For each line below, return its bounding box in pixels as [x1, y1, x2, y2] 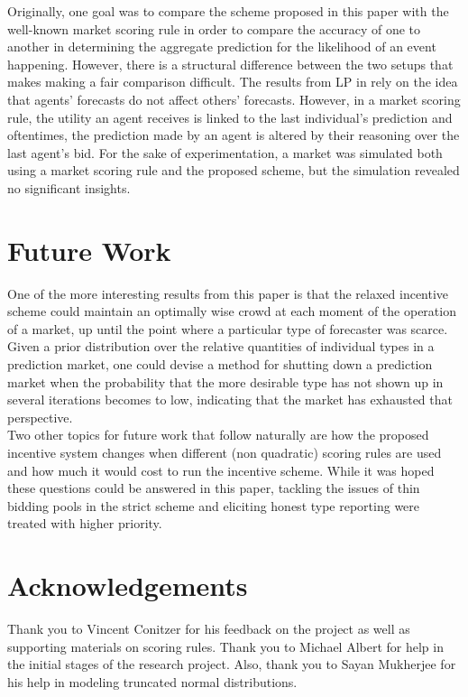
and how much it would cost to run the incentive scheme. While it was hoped [7, 460, 435, 479]
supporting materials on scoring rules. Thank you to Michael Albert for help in [7, 637, 444, 655]
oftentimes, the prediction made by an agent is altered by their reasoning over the [7, 125, 460, 144]
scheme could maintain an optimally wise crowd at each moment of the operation [7, 302, 456, 321]
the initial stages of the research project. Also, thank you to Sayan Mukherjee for [7, 655, 456, 674]
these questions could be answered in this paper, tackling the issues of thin [7, 479, 420, 497]
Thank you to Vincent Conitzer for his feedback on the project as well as [7, 619, 410, 638]
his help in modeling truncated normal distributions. [7, 672, 298, 691]
